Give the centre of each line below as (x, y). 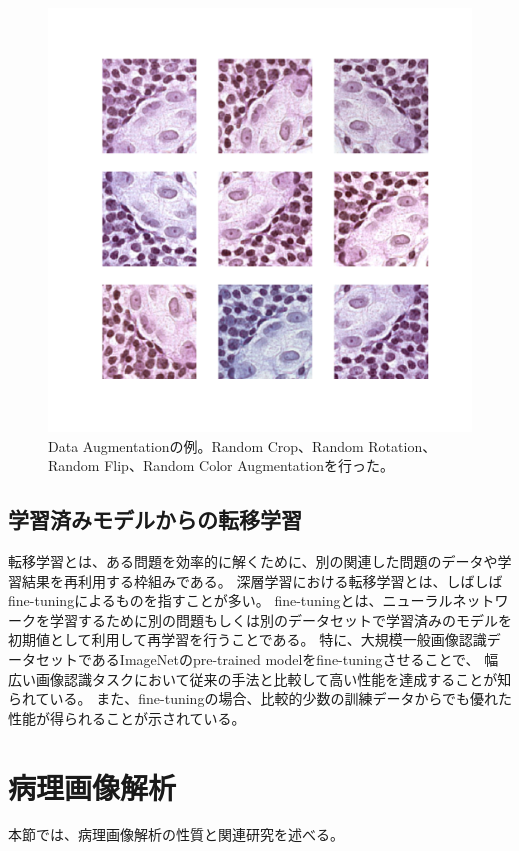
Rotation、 (402, 445)
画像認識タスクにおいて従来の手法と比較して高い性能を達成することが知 (273, 678)
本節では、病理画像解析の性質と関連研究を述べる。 (176, 834)
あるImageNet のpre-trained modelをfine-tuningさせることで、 (285, 658)
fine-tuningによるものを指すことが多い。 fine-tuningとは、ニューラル (230, 600)
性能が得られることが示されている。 (127, 717)
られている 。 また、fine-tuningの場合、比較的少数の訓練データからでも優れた (260, 698)
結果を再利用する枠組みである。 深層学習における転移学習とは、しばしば (262, 580)
